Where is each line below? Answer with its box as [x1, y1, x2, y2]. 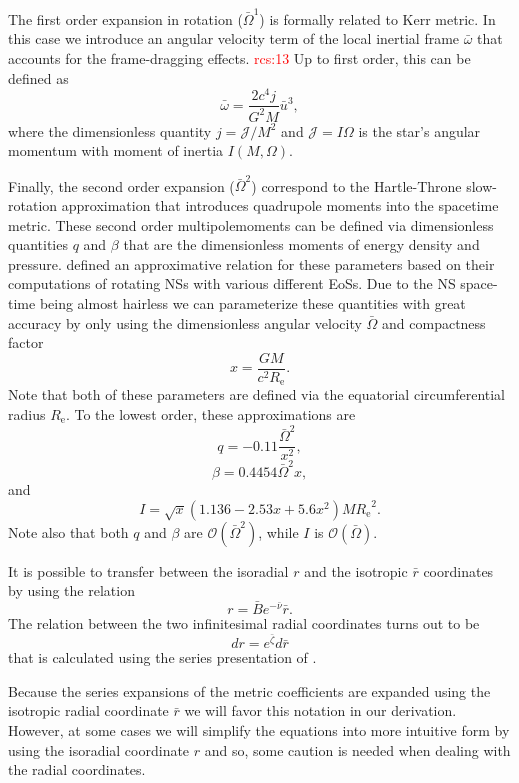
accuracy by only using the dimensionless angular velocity [8, 312, 362, 333]
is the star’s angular [358, 120, 481, 141]
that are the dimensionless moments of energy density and [123, 234, 480, 255]
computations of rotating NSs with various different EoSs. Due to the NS [8, 273, 456, 294]
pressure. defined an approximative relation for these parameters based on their [8, 253, 495, 274]
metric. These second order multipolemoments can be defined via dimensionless [8, 214, 494, 235]
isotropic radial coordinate [8, 700, 169, 721]
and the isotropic [304, 560, 408, 581]
